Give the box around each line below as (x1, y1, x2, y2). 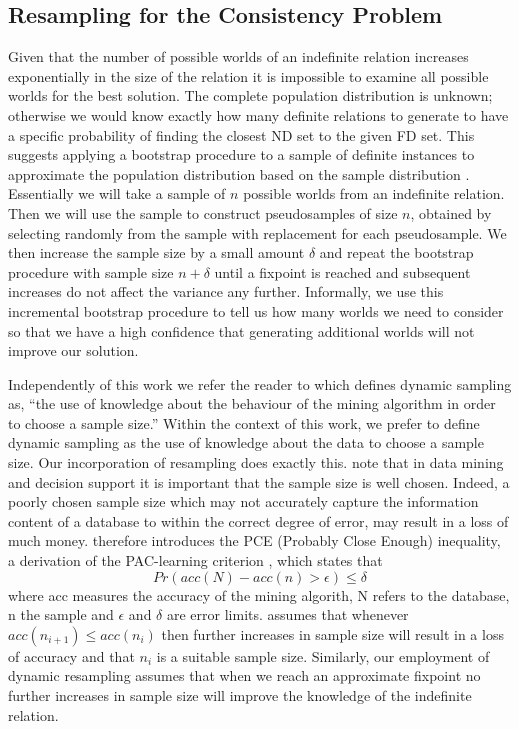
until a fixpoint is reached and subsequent (214, 261, 471, 282)
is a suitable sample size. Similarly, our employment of (156, 645, 490, 666)
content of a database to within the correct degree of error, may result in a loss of (8, 510, 509, 531)
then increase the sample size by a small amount (8, 242, 305, 263)
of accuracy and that (8, 645, 135, 666)
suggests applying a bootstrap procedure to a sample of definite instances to (8, 144, 475, 165)
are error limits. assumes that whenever (166, 604, 409, 625)
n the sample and (8, 604, 114, 625)
